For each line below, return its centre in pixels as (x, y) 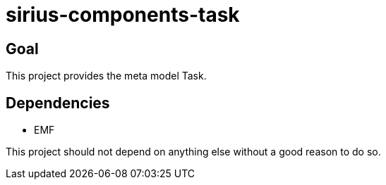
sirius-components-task (123, 15)
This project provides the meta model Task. (106, 76)
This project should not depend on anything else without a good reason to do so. (193, 152)
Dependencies (58, 103)
